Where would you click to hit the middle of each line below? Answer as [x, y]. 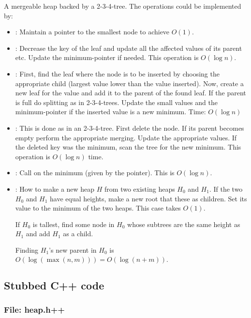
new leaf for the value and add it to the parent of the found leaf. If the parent [131, 93]
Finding [27, 250]
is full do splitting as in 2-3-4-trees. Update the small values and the [116, 102]
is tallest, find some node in [74, 224]
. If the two [226, 189]
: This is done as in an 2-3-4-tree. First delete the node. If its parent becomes [130, 128]
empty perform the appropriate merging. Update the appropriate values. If [126, 137]
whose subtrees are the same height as [184, 224]
